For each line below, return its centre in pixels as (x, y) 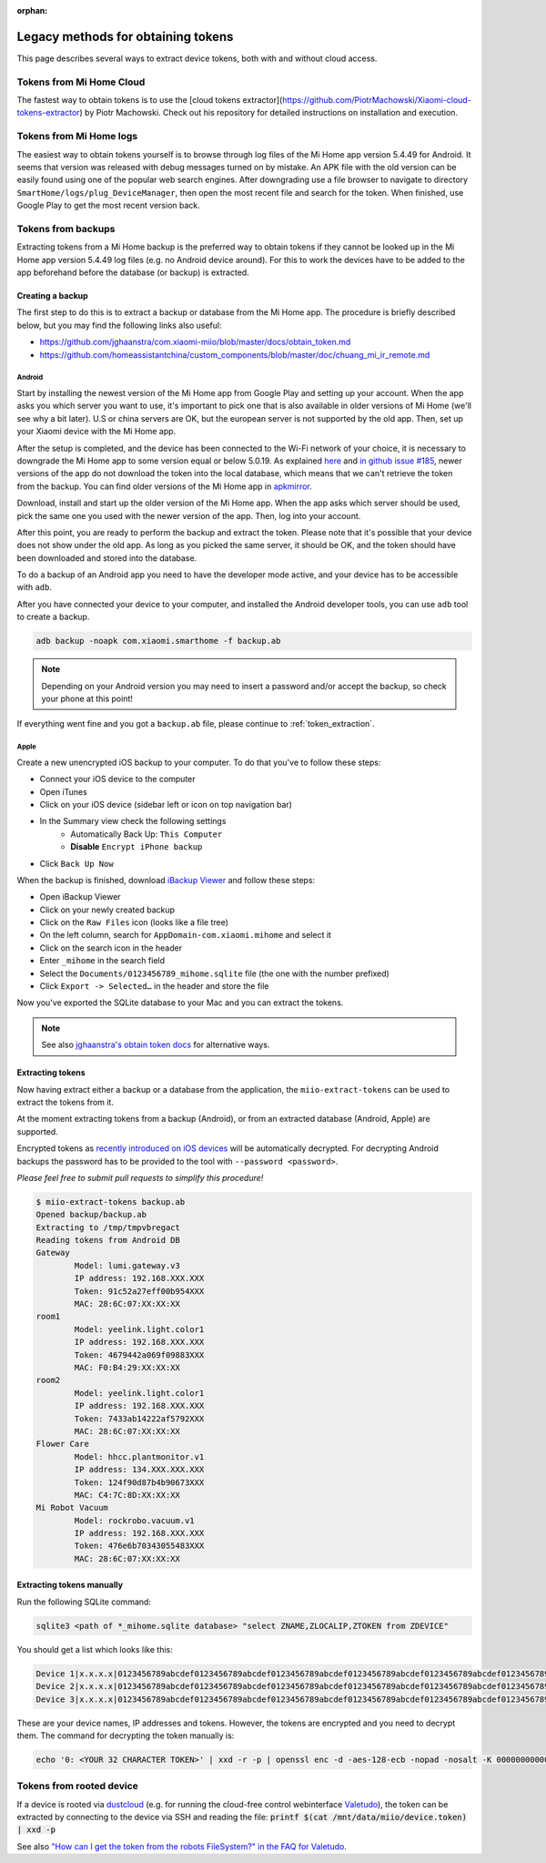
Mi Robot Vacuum (72, 1508)
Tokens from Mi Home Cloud (81, 82)
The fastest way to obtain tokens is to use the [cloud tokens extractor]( (150, 100)
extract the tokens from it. (65, 1102)
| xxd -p (36, 1830)
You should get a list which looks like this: (95, 1649)
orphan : (32, 10)
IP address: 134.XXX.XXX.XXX (139, 1470)
